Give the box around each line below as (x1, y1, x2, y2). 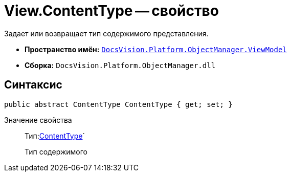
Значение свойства (4, 115, 72, 124)
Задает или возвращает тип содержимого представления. (4, 29, 209, 38)
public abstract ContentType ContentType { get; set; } (4, 100, 233, 108)
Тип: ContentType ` (25, 131, 85, 140)
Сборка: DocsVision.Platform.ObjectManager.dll (25, 60, 216, 70)
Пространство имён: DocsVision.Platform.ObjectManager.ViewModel (25, 45, 287, 54)
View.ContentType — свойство (4, 2, 219, 19)
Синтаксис (4, 78, 62, 92)
